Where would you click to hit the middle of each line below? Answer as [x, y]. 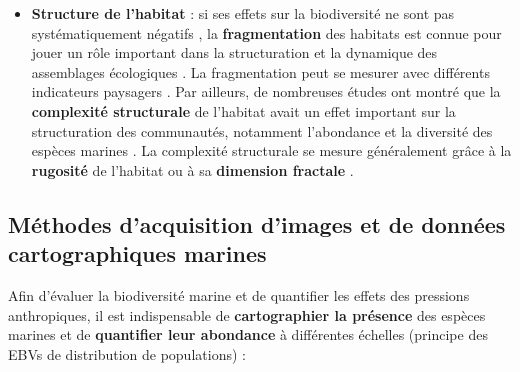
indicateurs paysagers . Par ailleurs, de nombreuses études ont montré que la [266, 91]
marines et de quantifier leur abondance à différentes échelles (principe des [248, 334]
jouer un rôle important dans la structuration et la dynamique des [234, 52]
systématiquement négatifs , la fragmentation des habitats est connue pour [266, 32]
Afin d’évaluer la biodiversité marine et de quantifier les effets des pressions [239, 294]
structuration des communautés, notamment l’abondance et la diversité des [262, 130]
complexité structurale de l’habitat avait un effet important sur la [243, 110]
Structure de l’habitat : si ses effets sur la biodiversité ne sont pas [243, 13]
